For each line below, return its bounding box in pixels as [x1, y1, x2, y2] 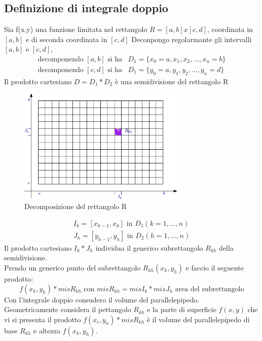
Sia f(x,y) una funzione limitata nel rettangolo [4, 24, 147, 35]
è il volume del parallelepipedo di [146, 314, 250, 324]
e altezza [33, 325, 60, 335]
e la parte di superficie [147, 304, 216, 315]
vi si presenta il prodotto [4, 314, 81, 324]
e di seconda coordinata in [25, 33, 107, 44]
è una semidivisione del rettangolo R [115, 76, 229, 86]
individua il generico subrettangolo [95, 242, 203, 253]
